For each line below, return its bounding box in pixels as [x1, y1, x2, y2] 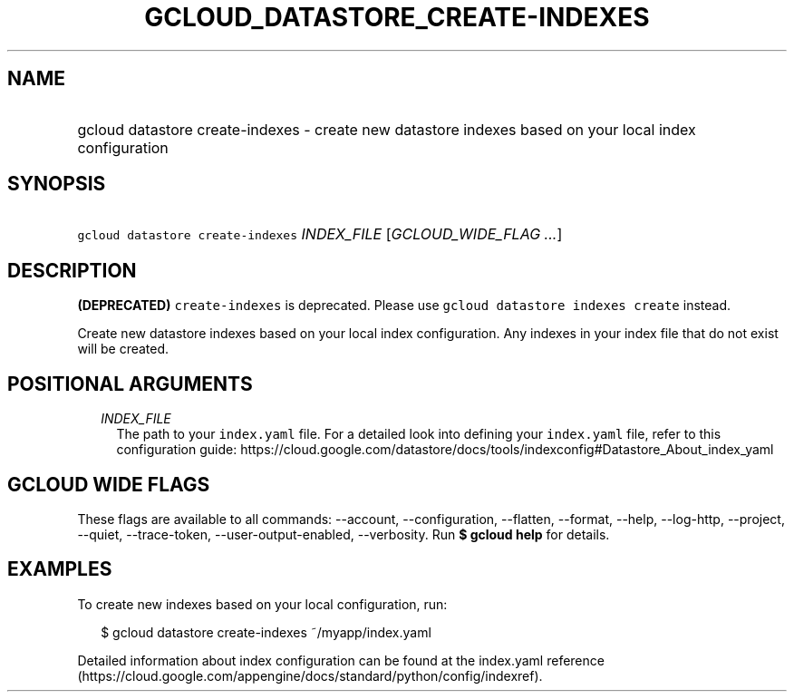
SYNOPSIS [7, 172, 106, 196]
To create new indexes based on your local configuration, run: [77, 596, 448, 612]
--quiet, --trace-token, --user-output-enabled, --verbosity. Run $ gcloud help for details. [77, 526, 610, 542]
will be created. [77, 341, 169, 357]
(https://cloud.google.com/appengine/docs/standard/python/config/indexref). [77, 667, 543, 684]
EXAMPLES [7, 558, 112, 581]
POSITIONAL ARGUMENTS [7, 372, 253, 395]
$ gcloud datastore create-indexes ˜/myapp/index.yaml [101, 624, 431, 640]
